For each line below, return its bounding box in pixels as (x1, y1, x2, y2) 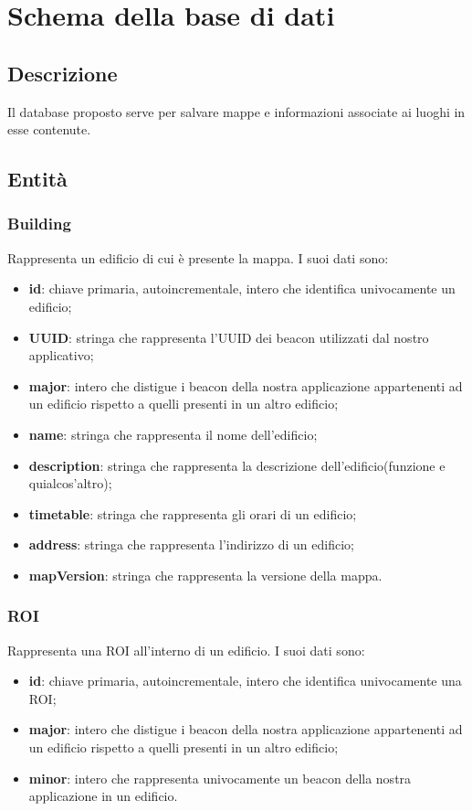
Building (7, 212, 71, 235)
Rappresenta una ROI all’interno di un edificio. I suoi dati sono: (7, 640, 365, 659)
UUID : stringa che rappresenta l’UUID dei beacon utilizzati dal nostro (28, 327, 429, 347)
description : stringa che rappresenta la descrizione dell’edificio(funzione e (28, 455, 446, 475)
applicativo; (28, 346, 94, 365)
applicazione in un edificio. (28, 786, 178, 806)
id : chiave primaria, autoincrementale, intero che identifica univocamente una (28, 671, 462, 690)
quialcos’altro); (28, 474, 112, 493)
